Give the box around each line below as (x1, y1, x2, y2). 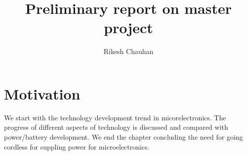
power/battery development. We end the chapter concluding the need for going (4, 132, 243, 142)
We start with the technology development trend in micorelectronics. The (4, 112, 226, 122)
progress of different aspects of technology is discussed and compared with (4, 122, 228, 132)
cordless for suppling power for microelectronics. (4, 141, 150, 152)
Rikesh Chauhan (103, 46, 154, 56)
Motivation (4, 83, 81, 103)
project (104, 17, 153, 38)
